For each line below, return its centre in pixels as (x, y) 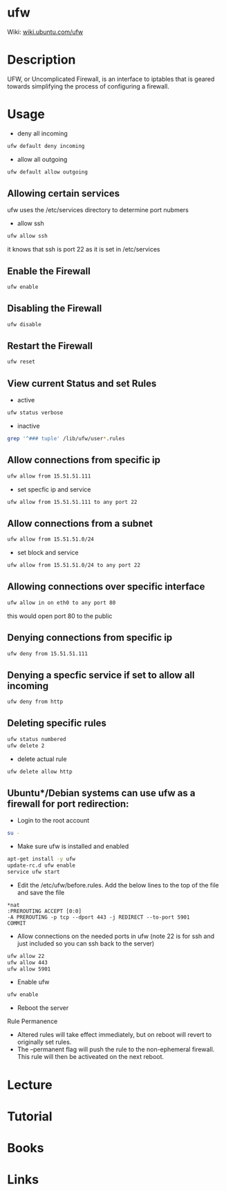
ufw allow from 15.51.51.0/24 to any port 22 (74, 565)
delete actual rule (42, 759)
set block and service (48, 553)
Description (41, 60)
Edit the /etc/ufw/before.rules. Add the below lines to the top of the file (118, 885)
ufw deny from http (35, 702)
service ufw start (34, 872)
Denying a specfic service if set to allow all (101, 675)
